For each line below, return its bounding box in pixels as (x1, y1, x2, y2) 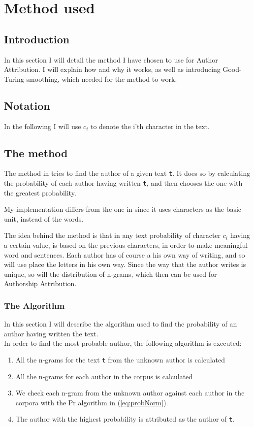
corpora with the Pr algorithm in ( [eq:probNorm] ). (15, 397, 168, 407)
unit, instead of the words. (4, 213, 84, 224)
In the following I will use (4, 121, 81, 131)
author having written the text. (4, 328, 98, 338)
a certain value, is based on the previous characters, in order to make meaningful (4, 240, 248, 250)
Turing (4, 73, 24, 84)
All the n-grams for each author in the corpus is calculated (15, 371, 193, 381)
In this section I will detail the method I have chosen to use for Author (4, 54, 218, 65)
